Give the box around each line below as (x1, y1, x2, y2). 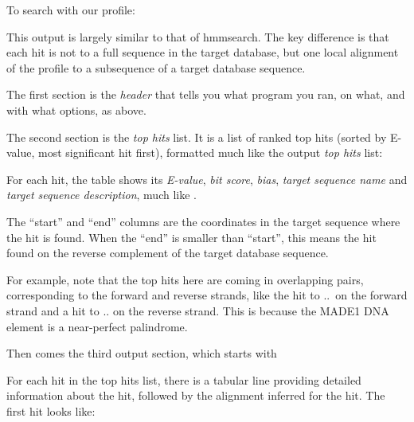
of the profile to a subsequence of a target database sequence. (6, 59, 306, 76)
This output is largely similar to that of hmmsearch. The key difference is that (6, 28, 389, 45)
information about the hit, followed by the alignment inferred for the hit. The (6, 387, 385, 404)
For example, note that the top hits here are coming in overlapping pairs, (6, 271, 364, 287)
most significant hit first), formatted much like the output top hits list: (38, 144, 383, 161)
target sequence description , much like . (6, 186, 197, 203)
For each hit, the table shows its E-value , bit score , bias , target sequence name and (6, 170, 408, 187)
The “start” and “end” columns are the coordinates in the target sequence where (6, 213, 400, 229)
